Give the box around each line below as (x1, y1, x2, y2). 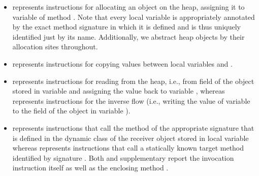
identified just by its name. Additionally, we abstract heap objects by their (12, 31, 245, 42)
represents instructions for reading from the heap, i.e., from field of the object (12, 75, 254, 86)
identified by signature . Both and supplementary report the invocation (12, 152, 234, 163)
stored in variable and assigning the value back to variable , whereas (12, 85, 225, 96)
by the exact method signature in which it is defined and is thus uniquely (12, 21, 241, 32)
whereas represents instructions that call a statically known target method (12, 142, 244, 153)
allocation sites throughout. (12, 41, 98, 52)
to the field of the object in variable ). (12, 105, 131, 116)
